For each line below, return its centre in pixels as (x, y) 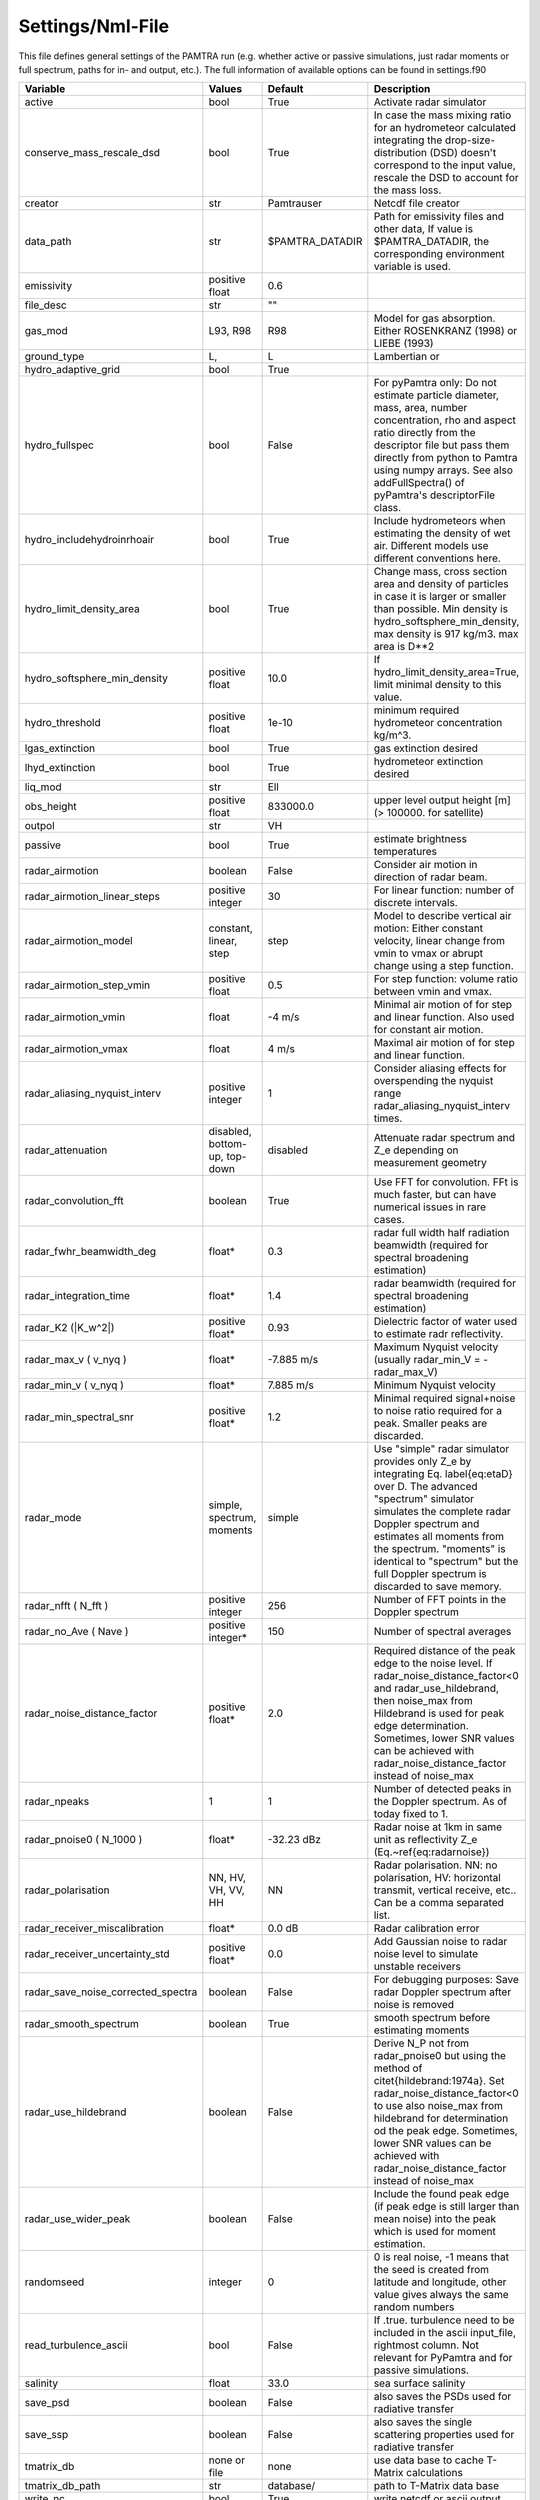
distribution (400, 153)
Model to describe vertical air (442, 916)
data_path (48, 242)
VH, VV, (226, 1890)
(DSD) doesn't (463, 153)
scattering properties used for (444, 2435)
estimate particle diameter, (436, 395)
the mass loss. (407, 190)
